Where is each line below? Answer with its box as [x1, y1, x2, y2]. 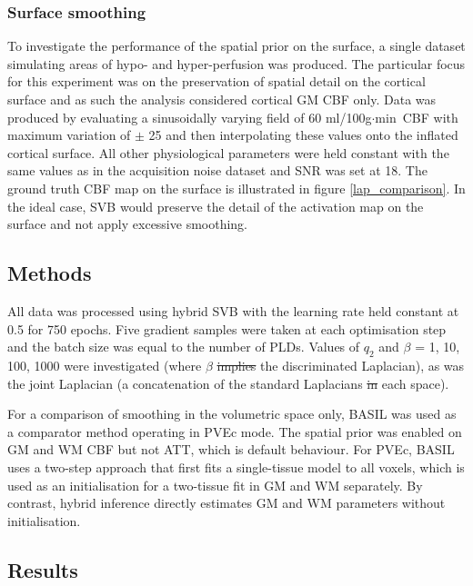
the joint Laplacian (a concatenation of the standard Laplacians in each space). [7, 373, 449, 392]
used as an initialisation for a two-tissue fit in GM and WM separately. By [7, 475, 423, 494]
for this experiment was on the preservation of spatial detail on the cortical [7, 72, 426, 91]
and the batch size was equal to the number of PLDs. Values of [7, 337, 360, 356]
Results [7, 555, 78, 583]
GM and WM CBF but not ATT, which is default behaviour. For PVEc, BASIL [7, 440, 455, 459]
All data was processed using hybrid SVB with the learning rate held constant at [7, 301, 459, 320]
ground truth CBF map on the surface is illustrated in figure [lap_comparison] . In [7, 178, 466, 197]
